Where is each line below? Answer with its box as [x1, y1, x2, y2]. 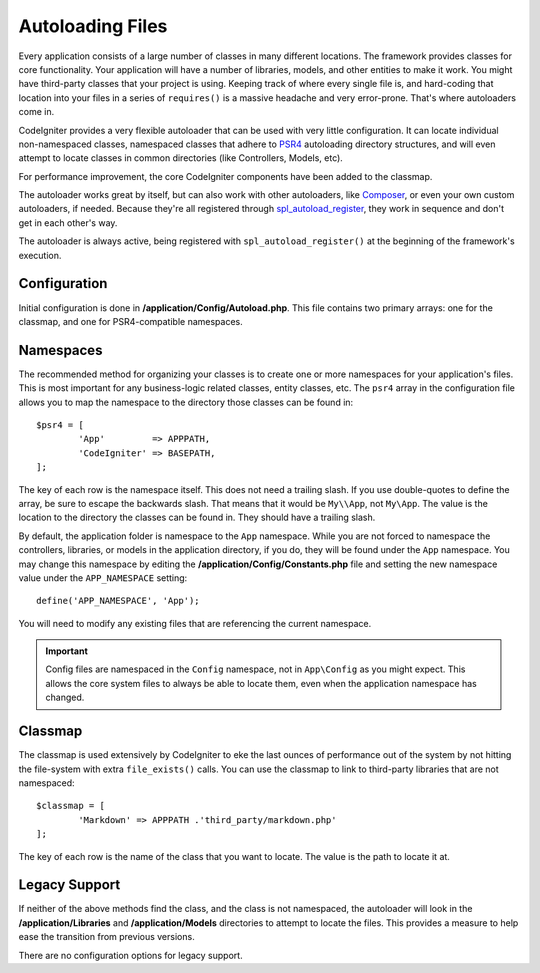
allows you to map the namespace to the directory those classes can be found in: [18, 396, 354, 408]
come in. [18, 106, 55, 118]
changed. [45, 691, 85, 704]
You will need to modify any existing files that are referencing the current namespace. [18, 617, 372, 629]
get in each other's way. [18, 216, 118, 229]
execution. [18, 249, 62, 261]
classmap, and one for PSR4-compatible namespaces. [18, 315, 244, 327]
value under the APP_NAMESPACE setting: [18, 571, 188, 584]
